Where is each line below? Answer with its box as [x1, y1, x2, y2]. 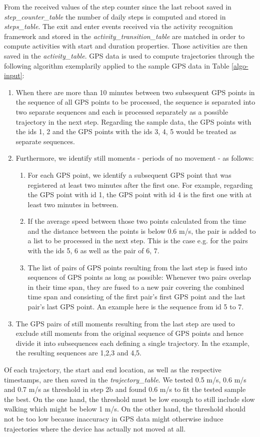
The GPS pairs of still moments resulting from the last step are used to [15, 318, 235, 328]
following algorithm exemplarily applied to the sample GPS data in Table [4, 60, 229, 71]
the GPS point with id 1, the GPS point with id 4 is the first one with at [27, 189, 252, 200]
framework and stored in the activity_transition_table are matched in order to [4, 31, 245, 41]
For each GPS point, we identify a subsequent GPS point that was [27, 169, 231, 180]
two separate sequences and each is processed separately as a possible [15, 106, 228, 117]
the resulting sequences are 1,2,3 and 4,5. [15, 347, 141, 358]
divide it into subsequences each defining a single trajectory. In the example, [15, 337, 249, 348]
